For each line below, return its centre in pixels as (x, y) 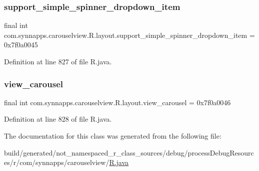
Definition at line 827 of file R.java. (58, 61)
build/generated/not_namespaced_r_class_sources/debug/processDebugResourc (129, 152)
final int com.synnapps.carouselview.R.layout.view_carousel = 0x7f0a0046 (117, 102)
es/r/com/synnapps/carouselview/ (57, 162)
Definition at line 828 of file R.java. (58, 119)
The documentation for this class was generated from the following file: (113, 136)
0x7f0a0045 (21, 45)
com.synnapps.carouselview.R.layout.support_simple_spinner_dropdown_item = (129, 35)
